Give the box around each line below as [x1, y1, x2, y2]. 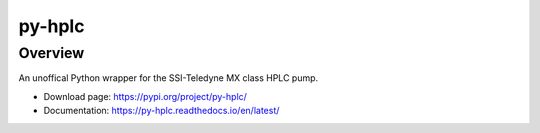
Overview [18, 44, 85, 62]
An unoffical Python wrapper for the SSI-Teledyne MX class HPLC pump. [18, 72, 319, 84]
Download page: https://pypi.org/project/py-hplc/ [43, 90, 247, 102]
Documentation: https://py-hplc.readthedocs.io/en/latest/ [43, 105, 280, 117]
